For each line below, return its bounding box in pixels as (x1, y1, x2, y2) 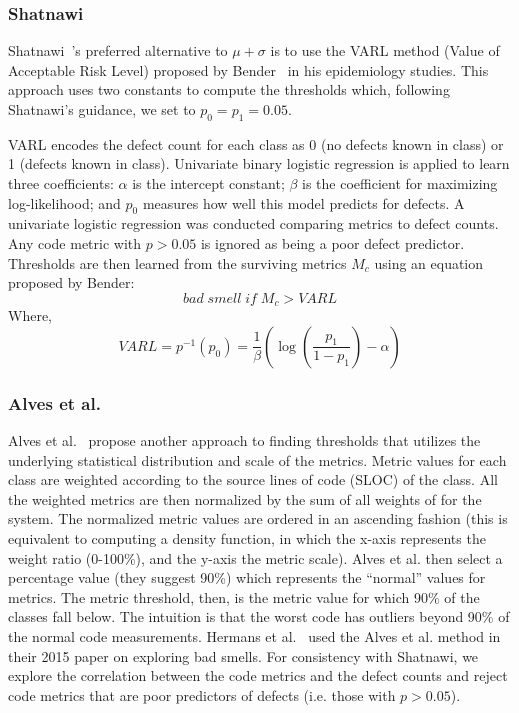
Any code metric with (8, 232, 142, 253)
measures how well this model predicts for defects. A (142, 192, 465, 213)
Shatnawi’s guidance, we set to (8, 99, 196, 119)
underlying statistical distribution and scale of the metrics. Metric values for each (8, 449, 507, 470)
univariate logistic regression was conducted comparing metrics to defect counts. (8, 213, 499, 234)
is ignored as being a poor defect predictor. (200, 232, 465, 253)
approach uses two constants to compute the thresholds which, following (8, 79, 450, 100)
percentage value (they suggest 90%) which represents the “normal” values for (8, 567, 486, 588)
